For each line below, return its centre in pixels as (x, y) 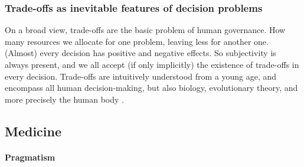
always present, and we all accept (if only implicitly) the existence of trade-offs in (152, 64)
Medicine (33, 131)
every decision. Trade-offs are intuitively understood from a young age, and (141, 76)
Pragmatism (30, 157)
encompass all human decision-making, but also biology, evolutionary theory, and (151, 88)
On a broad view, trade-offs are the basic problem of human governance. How (145, 30)
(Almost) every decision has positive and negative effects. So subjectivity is (140, 53)
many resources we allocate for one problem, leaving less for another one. (137, 41)
